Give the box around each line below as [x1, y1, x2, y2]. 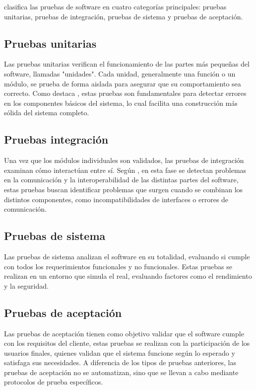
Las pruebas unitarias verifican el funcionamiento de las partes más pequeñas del [4, 59, 250, 69]
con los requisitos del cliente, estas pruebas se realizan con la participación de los [4, 338, 250, 348]
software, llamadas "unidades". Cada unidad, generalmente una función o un [4, 68, 236, 78]
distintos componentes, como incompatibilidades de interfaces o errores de [4, 194, 229, 204]
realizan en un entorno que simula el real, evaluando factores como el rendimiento [4, 271, 252, 281]
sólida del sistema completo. [4, 107, 89, 118]
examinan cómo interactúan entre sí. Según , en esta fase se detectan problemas [4, 164, 247, 175]
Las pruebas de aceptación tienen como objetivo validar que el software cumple [4, 328, 244, 338]
